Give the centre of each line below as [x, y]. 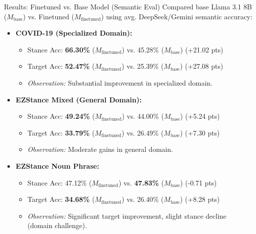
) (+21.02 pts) [202, 49]
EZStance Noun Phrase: [57, 165]
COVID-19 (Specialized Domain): [74, 33]
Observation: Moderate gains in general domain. [100, 149]
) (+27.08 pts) [202, 66]
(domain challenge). [57, 225]
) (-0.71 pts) [198, 182]
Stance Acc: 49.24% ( [61, 116]
